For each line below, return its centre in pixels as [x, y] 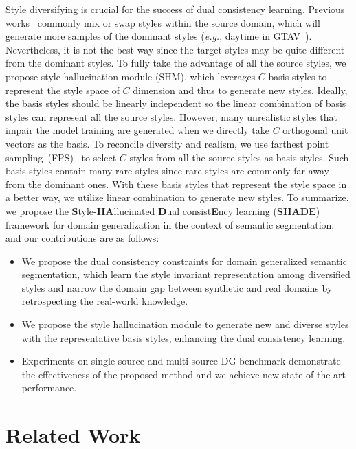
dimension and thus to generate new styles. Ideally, [240, 90]
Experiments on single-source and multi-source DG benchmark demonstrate [181, 361]
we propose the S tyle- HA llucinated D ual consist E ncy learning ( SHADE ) [163, 210]
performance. [49, 388]
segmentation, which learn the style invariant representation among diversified [186, 274]
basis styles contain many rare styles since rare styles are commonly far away [168, 171]
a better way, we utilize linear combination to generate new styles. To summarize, [177, 197]
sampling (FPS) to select [61, 157]
